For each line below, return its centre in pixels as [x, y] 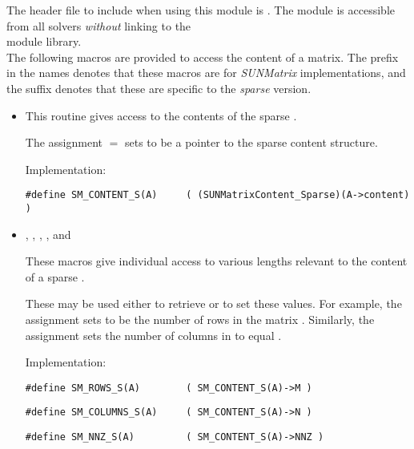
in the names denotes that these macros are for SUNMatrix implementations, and [206, 73]
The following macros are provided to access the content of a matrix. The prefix [203, 57]
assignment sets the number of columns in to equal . [153, 335]
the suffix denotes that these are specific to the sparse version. [159, 88]
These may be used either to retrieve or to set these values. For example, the [213, 303]
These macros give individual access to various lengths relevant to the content [216, 261]
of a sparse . [55, 276]
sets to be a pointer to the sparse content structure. [251, 142]
